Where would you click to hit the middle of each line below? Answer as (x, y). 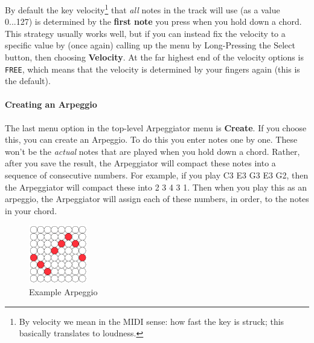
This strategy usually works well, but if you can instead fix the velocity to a (145, 33)
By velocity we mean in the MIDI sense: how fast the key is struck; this (152, 321)
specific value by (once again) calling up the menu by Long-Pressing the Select (150, 45)
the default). (28, 81)
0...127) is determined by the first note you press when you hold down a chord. (153, 21)
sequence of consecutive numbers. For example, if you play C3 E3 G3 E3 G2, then (157, 175)
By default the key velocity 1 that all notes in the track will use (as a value (143, 9)
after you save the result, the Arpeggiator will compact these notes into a (140, 163)
